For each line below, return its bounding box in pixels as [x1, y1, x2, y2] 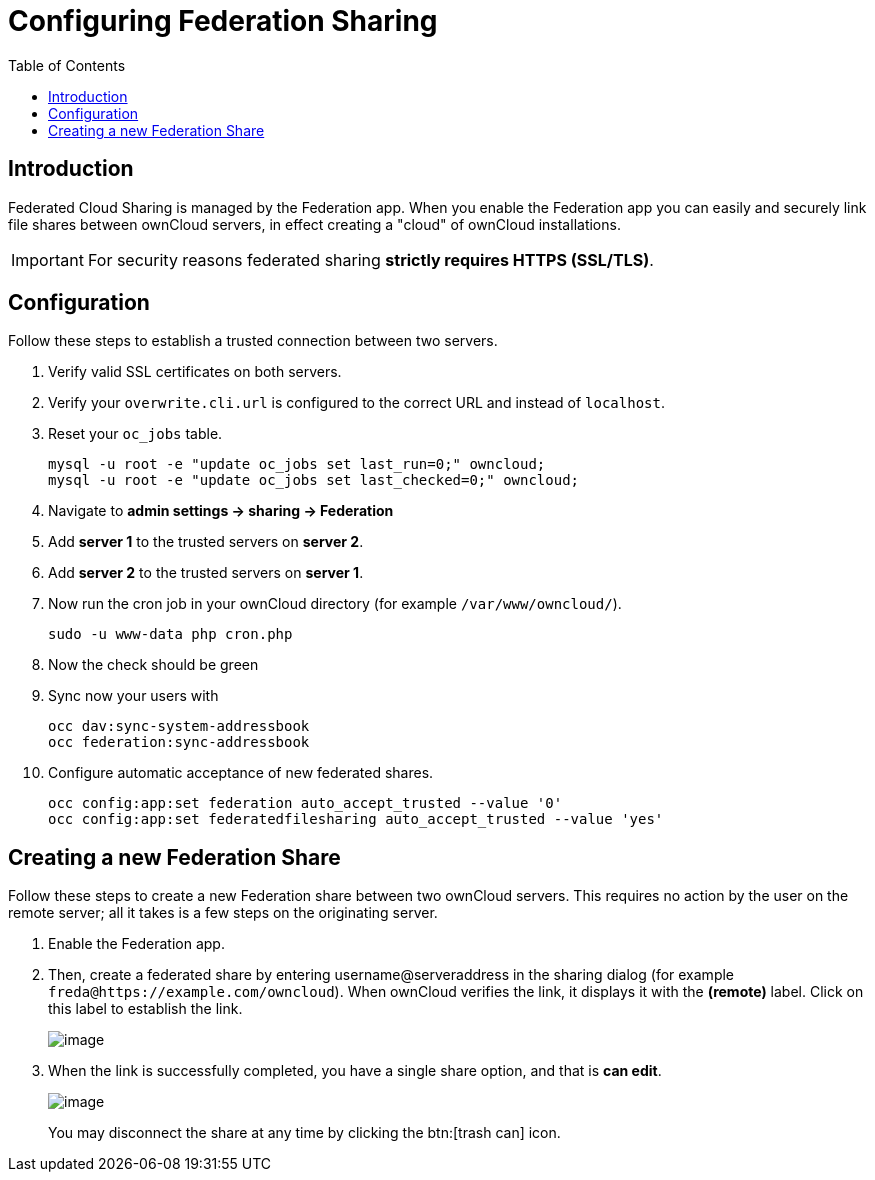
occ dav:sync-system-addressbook [48, 718, 310, 735]
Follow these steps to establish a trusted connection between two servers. [8, 332, 498, 350]
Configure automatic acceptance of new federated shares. [48, 764, 434, 782]
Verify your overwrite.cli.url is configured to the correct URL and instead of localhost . [48, 394, 665, 412]
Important [11, 249, 84, 270]
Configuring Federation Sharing [8, 4, 438, 38]
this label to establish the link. [48, 1000, 243, 1018]
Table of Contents [8, 56, 126, 74]
